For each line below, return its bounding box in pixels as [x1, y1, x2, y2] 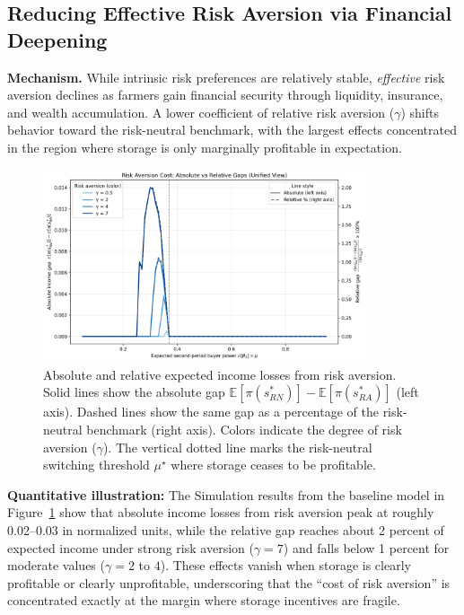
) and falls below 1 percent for [283, 538, 450, 557]
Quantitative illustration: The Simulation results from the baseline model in [7, 485, 445, 504]
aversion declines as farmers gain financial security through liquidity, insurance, [7, 85, 443, 104]
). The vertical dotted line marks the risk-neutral [102, 437, 372, 456]
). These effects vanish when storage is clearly [160, 556, 411, 575]
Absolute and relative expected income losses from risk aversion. [43, 365, 397, 383]
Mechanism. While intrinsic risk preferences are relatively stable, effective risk [7, 67, 445, 86]
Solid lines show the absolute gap [43, 382, 225, 401]
